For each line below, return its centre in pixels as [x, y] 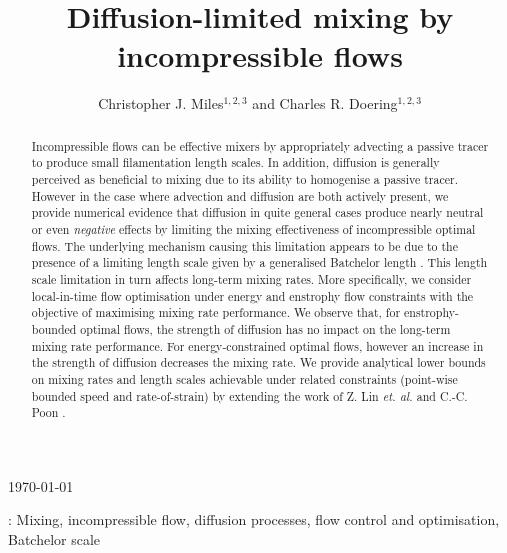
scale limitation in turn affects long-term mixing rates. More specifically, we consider [251, 278]
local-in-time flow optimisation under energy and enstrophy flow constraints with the [252, 295]
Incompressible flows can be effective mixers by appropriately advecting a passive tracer [260, 145]
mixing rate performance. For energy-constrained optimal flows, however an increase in [257, 345]
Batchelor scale [54, 539]
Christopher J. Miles [161, 103]
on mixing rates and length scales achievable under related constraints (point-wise [244, 378]
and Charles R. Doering [325, 103]
